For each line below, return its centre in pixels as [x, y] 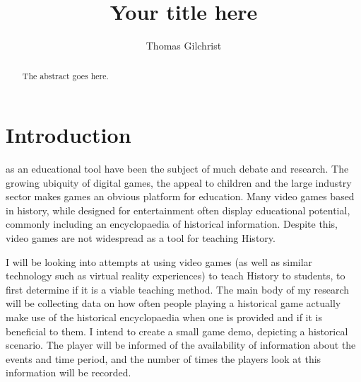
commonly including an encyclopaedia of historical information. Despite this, [172, 224]
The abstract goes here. [65, 75]
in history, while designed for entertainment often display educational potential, [178, 210]
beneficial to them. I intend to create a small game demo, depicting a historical [177, 331]
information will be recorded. [69, 372]
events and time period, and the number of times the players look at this [164, 358]
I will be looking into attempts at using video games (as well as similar [159, 261]
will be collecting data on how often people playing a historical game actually [173, 303]
